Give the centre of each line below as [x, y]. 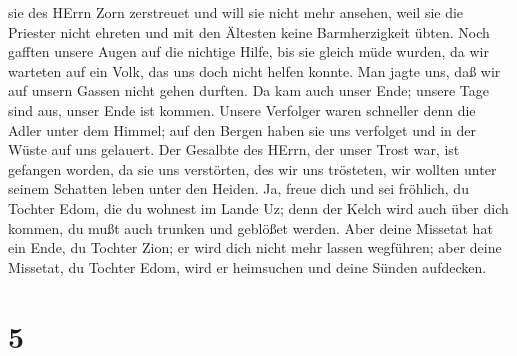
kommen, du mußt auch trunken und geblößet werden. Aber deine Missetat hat [250, 227]
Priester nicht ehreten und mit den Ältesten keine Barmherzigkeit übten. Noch [249, 31]
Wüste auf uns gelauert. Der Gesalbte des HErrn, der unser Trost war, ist [234, 149]
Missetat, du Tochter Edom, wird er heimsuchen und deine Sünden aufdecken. [247, 266]
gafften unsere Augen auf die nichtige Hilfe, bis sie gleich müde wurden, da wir [248, 51]
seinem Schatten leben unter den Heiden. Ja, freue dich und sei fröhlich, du [238, 188]
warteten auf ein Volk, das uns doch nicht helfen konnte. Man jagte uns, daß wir [254, 70]
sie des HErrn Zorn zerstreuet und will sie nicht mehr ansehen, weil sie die [236, 12]
